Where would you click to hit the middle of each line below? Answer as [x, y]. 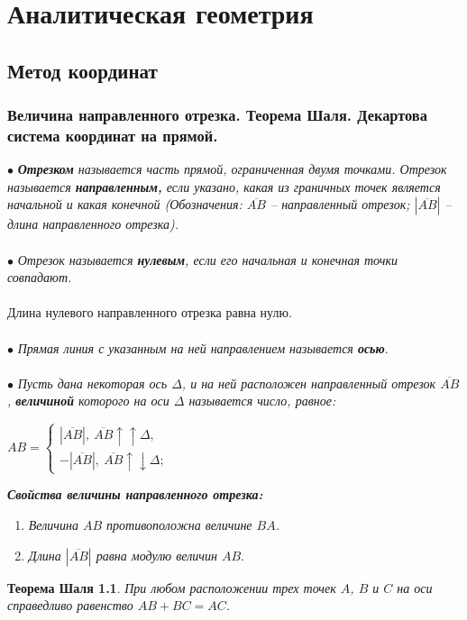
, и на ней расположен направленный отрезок [309, 383]
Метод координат [82, 70]
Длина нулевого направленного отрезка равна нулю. [150, 312]
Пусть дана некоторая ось [92, 383]
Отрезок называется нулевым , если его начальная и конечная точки [207, 259]
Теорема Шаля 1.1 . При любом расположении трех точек [172, 587]
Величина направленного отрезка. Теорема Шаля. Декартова [217, 115]
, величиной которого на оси [88, 401]
